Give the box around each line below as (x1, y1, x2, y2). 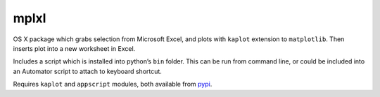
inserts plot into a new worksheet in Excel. (13, 44, 136, 52)
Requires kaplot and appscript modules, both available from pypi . (13, 80, 213, 89)
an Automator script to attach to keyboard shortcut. (13, 67, 162, 75)
